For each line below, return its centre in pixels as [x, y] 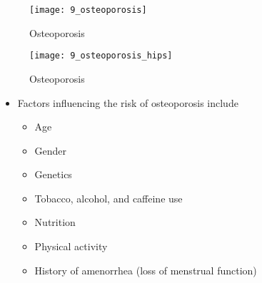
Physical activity [71, 246]
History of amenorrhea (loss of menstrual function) [146, 270]
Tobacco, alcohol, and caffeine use [109, 198]
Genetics [53, 174]
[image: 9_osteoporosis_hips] [101, 56]
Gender [51, 150]
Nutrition [55, 222]
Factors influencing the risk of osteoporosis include [128, 102]
